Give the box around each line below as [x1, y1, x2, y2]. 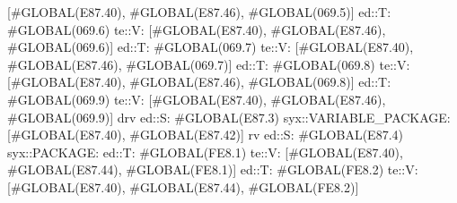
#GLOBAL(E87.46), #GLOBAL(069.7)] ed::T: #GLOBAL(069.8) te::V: [7, 55, 410, 73]
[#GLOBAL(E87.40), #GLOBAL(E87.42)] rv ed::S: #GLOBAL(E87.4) [7, 125, 403, 144]
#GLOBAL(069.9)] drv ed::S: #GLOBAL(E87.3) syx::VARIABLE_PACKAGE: [7, 107, 451, 126]
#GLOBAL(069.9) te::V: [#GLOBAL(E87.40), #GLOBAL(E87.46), [7, 89, 386, 108]
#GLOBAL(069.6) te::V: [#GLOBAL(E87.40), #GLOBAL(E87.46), [7, 20, 386, 38]
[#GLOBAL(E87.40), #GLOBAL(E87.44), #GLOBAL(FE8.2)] [7, 177, 359, 196]
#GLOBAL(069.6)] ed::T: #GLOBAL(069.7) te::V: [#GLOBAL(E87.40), [7, 38, 414, 56]
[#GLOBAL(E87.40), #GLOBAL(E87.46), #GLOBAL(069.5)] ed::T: [7, 3, 391, 21]
